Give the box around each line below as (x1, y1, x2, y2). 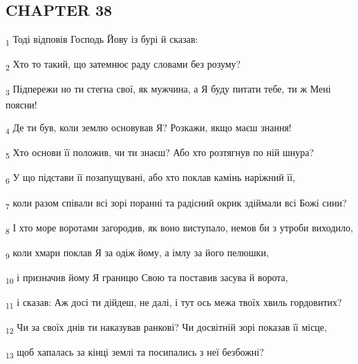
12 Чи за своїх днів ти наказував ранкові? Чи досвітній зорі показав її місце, (6, 320, 327, 336)
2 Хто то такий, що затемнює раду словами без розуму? (6, 57, 241, 73)
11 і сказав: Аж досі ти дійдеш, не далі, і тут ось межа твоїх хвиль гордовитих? (6, 295, 342, 311)
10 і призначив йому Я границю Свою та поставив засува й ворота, (6, 269, 288, 286)
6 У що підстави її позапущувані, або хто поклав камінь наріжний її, (6, 170, 296, 186)
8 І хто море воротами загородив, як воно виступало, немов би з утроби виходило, (6, 220, 353, 236)
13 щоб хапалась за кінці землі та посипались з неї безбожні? (6, 345, 264, 361)
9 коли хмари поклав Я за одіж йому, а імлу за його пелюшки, (6, 245, 269, 261)
